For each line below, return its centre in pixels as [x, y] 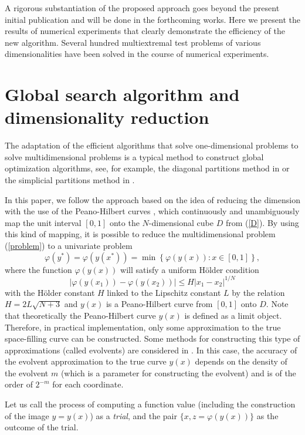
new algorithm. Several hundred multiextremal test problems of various [133, 42]
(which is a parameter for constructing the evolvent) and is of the [178, 372]
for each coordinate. [88, 384]
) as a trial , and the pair [133, 415]
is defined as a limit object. [233, 315]
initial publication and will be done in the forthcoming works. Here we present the [152, 19]
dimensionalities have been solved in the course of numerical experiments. [137, 54]
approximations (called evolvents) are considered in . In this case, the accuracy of [151, 350]
